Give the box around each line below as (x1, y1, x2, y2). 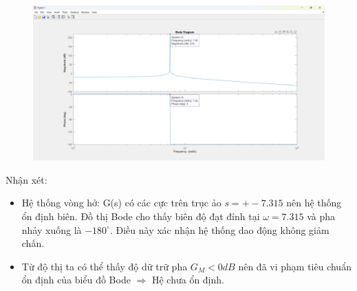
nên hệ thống (286, 195, 342, 210)
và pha (307, 209, 336, 224)
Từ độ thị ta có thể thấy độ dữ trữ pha (21, 259, 188, 273)
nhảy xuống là (21, 222, 82, 237)
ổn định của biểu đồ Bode (21, 272, 131, 287)
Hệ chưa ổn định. (151, 272, 224, 287)
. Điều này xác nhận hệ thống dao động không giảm (109, 222, 329, 237)
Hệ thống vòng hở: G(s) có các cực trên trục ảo (21, 195, 221, 210)
